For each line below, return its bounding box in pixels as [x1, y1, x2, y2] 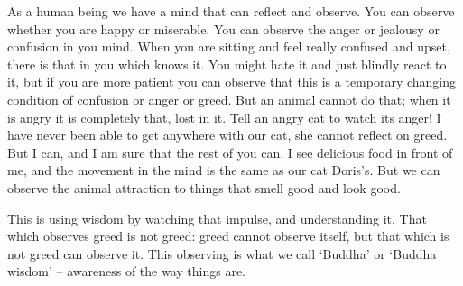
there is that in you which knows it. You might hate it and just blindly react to [7, 54, 447, 73]
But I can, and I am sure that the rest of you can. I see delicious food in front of [7, 143, 453, 161]
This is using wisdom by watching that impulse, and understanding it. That [7, 208, 427, 227]
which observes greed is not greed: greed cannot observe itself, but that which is [7, 226, 449, 245]
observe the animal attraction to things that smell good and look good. [7, 178, 401, 197]
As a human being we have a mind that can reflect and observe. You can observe [7, 2, 455, 20]
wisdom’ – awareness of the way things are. [7, 262, 246, 281]
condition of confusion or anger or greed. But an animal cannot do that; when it [7, 89, 451, 108]
